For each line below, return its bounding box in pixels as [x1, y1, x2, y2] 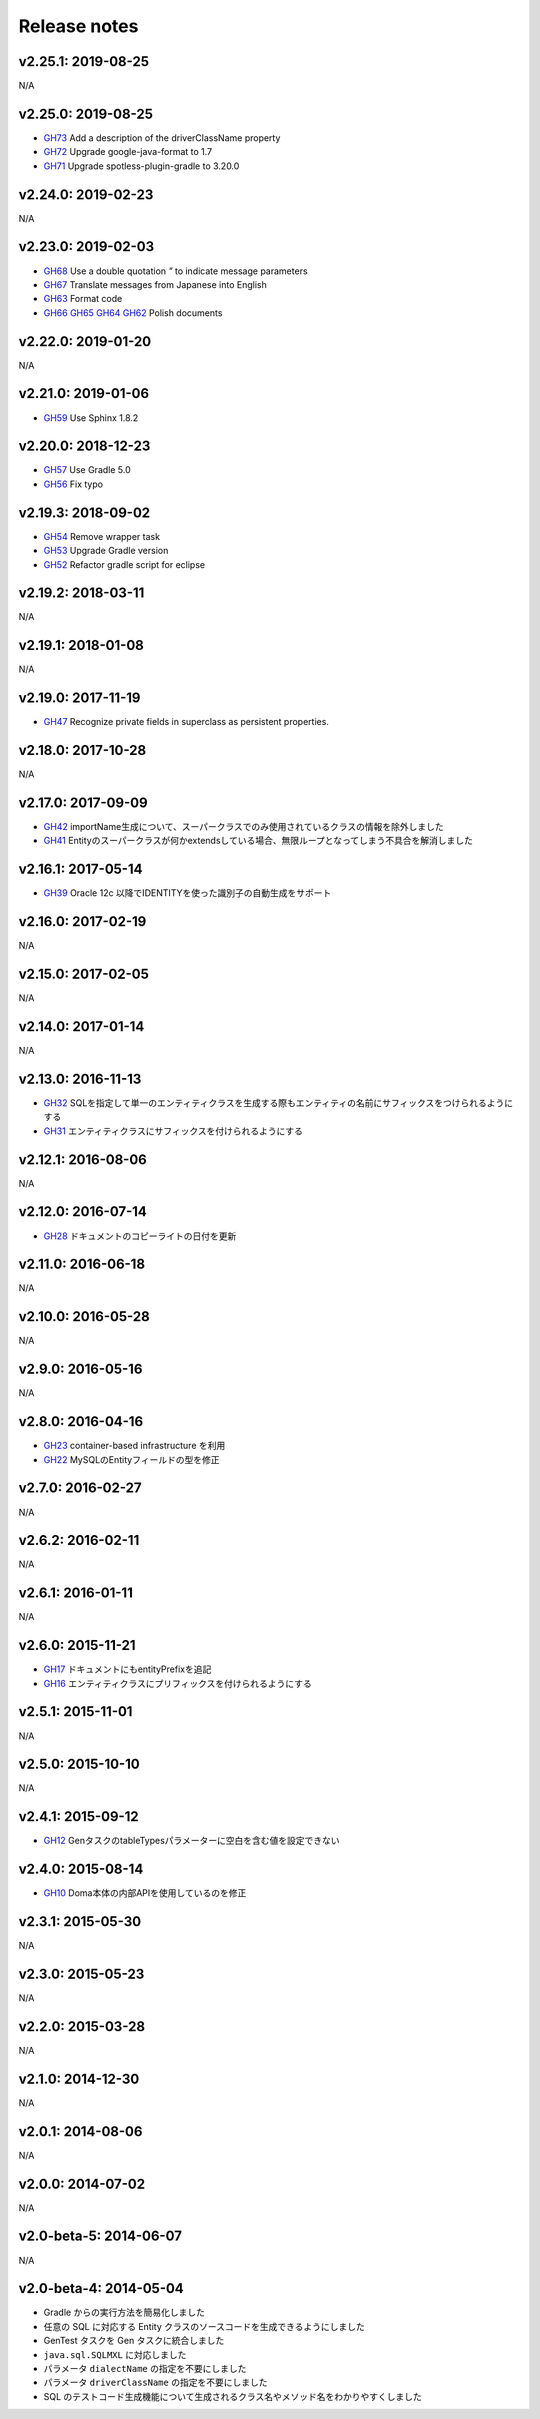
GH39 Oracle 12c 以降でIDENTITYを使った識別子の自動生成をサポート [43, 887, 332, 899]
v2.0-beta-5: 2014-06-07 [18, 2228, 182, 2245]
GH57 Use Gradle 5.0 [43, 464, 132, 476]
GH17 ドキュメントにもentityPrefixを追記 [43, 1663, 212, 1675]
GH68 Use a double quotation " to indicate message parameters [43, 265, 309, 277]
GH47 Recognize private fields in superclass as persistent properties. [43, 716, 330, 728]
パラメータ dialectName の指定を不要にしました [43, 2363, 247, 2375]
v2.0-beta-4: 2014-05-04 [18, 2280, 184, 2297]
